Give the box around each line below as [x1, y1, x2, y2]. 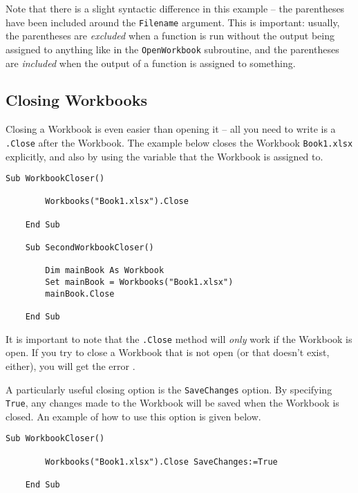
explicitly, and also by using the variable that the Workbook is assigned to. [6, 149, 323, 163]
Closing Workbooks [6, 89, 147, 111]
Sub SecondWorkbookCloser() [25, 243, 154, 253]
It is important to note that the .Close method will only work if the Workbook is [6, 331, 352, 346]
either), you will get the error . [6, 358, 135, 373]
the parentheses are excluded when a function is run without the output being [6, 28, 335, 43]
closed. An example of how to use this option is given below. [6, 409, 261, 423]
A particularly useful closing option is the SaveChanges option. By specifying [6, 382, 332, 396]
